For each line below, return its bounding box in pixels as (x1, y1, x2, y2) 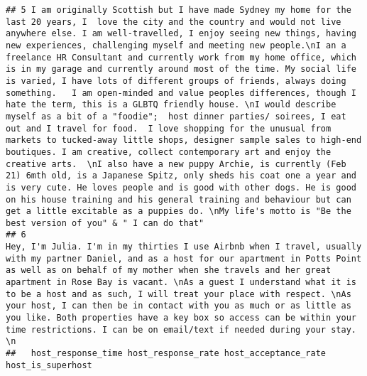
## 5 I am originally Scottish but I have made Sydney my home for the (6, 5, 351, 15)
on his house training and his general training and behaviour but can (6, 194, 351, 205)
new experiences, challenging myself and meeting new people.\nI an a (6, 40, 346, 50)
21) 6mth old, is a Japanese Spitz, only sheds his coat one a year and (6, 171, 356, 181)
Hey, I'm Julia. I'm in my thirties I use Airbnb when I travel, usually (6, 242, 362, 252)
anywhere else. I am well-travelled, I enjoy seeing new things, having (6, 28, 356, 39)
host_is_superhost (6, 360, 92, 370)
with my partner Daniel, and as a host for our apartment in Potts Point (6, 253, 362, 264)
